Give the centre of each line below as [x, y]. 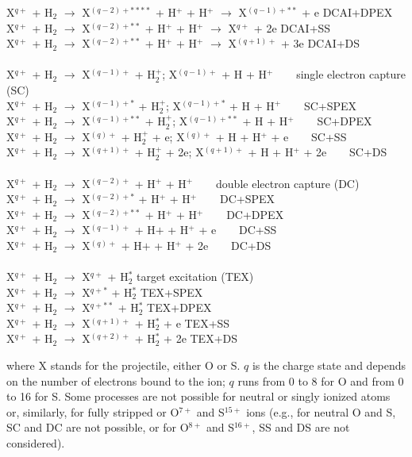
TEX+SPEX [171, 292]
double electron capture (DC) [288, 183]
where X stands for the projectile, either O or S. [123, 365]
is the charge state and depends [329, 365]
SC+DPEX [345, 121]
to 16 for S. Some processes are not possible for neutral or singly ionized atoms [198, 396]
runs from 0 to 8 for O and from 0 [321, 380]
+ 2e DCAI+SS [292, 27]
